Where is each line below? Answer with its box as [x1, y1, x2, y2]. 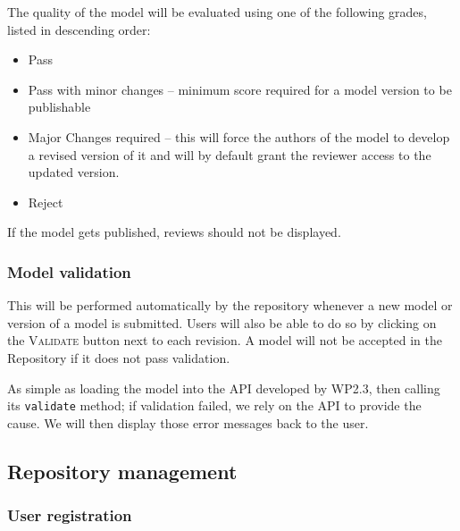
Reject [28, 192, 63, 211]
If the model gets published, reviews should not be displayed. [7, 223, 341, 241]
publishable [28, 97, 91, 116]
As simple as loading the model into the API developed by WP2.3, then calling [7, 378, 440, 397]
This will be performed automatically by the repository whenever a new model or [7, 296, 453, 315]
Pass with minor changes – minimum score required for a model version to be [28, 80, 452, 98]
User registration [7, 504, 132, 527]
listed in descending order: [7, 20, 151, 38]
